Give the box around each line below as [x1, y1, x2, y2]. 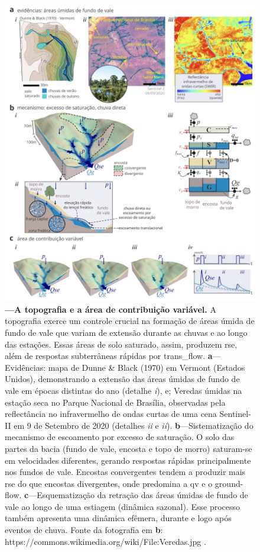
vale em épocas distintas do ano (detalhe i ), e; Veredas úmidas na [5, 384, 242, 396]
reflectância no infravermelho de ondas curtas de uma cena [5, 407, 217, 420]
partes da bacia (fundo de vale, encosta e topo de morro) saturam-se [5, 442, 252, 454]
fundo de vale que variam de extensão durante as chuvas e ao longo [5, 326, 248, 338]
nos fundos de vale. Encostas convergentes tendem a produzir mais [5, 466, 246, 478]
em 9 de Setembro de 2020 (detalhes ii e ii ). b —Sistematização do [14, 419, 253, 431]
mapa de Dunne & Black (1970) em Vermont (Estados [48, 361, 245, 373]
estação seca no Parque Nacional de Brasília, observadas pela [5, 396, 226, 408]
